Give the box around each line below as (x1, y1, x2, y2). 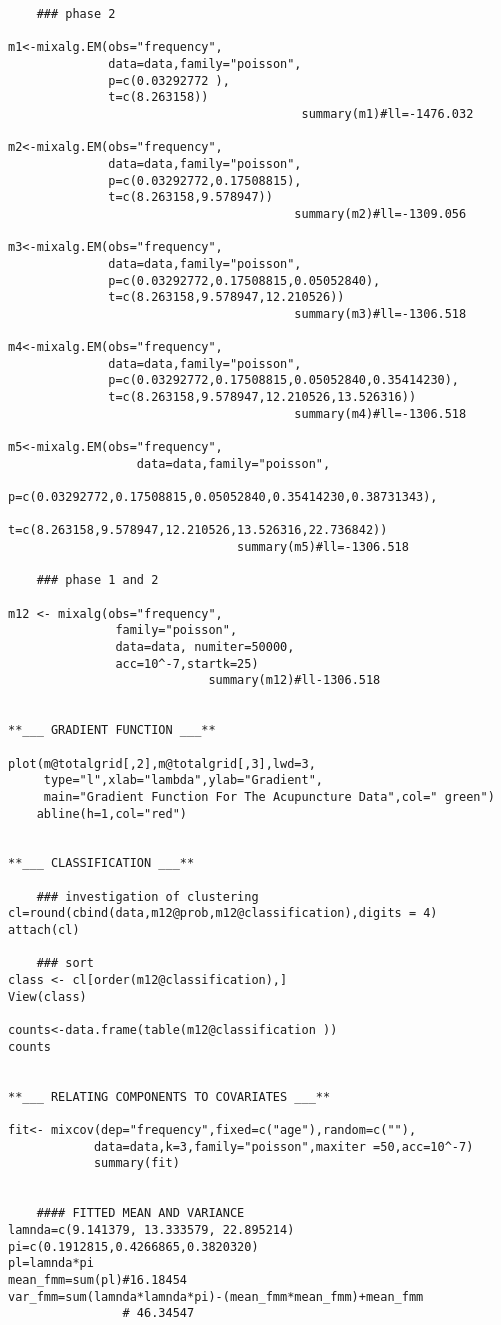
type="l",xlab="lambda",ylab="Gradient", (43, 773, 323, 788)
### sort (36, 956, 94, 971)
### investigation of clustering (36, 889, 259, 904)
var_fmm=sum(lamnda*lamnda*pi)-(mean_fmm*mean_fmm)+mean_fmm (8, 1289, 424, 1304)
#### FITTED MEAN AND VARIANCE (36, 1206, 245, 1221)
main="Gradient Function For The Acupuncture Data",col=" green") (43, 789, 495, 804)
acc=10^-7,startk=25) (115, 656, 259, 671)
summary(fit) (93, 1156, 180, 1171)
